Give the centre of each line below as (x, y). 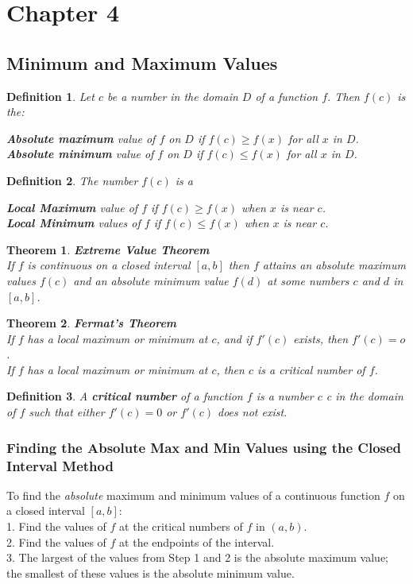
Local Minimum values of (73, 223)
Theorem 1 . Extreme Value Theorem (108, 249)
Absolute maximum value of (81, 138)
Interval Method (60, 465)
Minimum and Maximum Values (142, 62)
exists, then (321, 338)
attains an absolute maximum (334, 265)
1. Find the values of (56, 526)
